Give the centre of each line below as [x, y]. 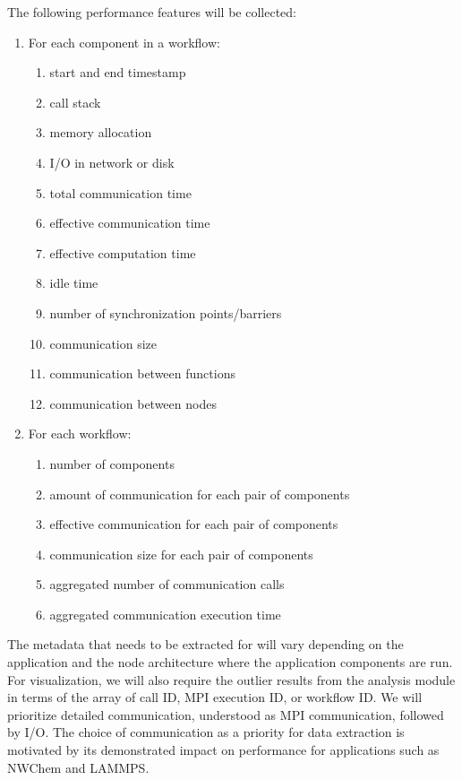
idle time [74, 283]
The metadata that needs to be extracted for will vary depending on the [205, 644]
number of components [112, 463]
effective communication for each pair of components [194, 524]
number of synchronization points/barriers [166, 312]
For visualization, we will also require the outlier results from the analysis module [231, 679]
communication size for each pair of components [181, 554]
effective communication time [130, 223]
